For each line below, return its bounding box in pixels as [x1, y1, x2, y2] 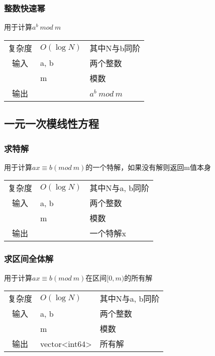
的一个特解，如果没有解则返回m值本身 [85, 161, 211, 172]
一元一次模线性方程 [4, 116, 99, 131]
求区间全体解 [4, 252, 54, 265]
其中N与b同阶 [89, 42, 141, 54]
